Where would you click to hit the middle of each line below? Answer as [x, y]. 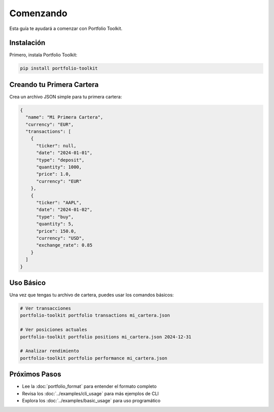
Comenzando [39, 13]
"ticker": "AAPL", [59, 202]
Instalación [27, 43]
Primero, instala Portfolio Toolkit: [43, 55]
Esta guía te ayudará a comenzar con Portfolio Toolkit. [66, 28]
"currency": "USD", [60, 238]
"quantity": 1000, [59, 167]
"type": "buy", [55, 217]
